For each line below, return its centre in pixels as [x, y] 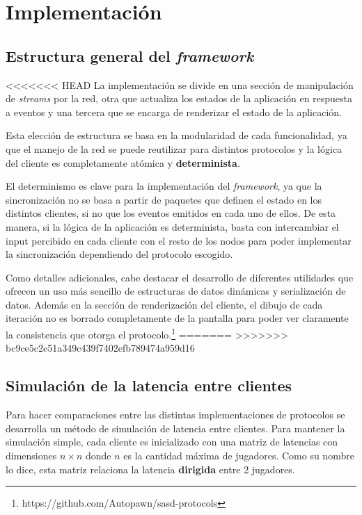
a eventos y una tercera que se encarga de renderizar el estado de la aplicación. [174, 112]
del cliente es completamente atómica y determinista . [123, 162]
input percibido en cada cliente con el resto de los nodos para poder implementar [179, 240]
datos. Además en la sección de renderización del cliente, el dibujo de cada [164, 304]
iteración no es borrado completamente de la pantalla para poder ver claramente [177, 318]
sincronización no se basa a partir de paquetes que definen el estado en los [164, 199]
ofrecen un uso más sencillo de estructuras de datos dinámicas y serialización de [176, 291]
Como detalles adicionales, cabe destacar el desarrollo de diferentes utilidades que [180, 277]
